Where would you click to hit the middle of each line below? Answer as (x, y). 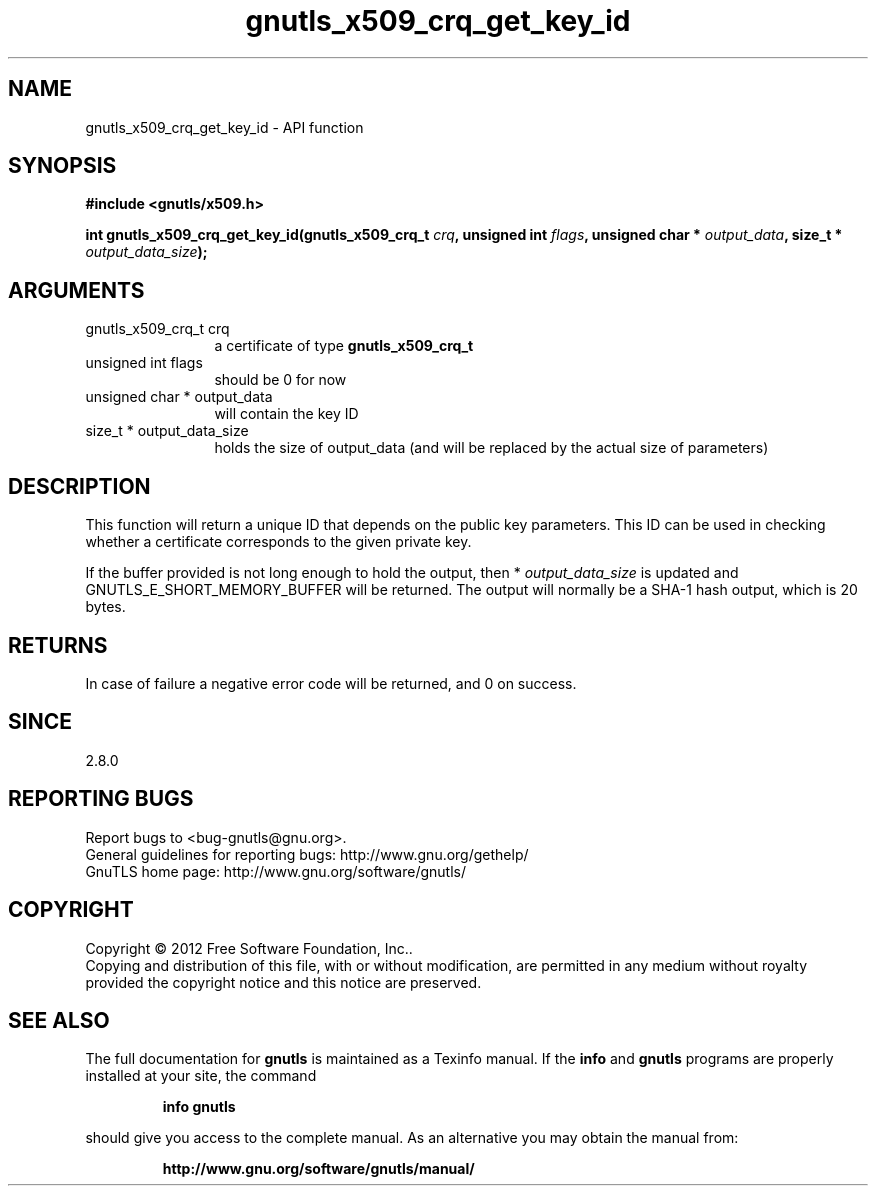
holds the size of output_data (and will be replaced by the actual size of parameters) (491, 448)
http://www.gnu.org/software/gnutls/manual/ (318, 1169)
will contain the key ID (286, 414)
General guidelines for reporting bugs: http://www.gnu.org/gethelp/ (307, 854)
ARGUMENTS (76, 290)
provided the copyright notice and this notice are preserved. (283, 982)
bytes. (105, 607)
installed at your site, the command (201, 1076)
